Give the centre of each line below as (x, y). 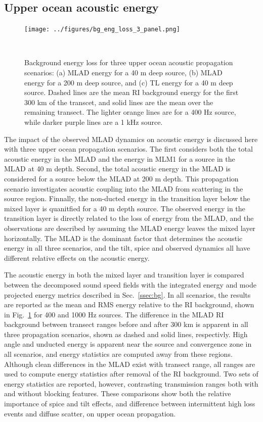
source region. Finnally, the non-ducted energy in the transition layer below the (127, 198)
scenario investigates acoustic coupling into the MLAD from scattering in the (124, 188)
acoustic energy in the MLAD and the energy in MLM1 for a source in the (120, 158)
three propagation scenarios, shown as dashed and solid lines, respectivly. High (126, 334)
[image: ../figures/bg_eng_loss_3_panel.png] (102, 30)
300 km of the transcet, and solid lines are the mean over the (119, 102)
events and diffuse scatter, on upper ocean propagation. (90, 413)
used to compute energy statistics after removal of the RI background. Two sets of (131, 374)
